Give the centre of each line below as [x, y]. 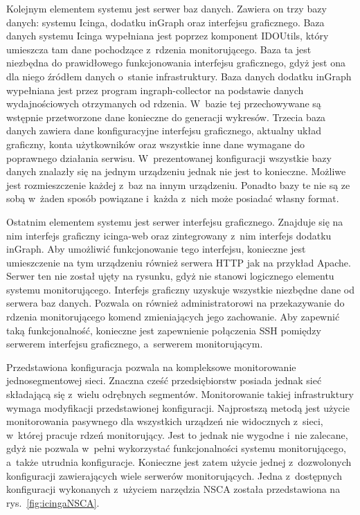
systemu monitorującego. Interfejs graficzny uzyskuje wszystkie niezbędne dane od [181, 289]
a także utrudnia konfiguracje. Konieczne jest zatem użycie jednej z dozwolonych [179, 462]
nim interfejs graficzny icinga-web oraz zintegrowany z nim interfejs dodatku [169, 235]
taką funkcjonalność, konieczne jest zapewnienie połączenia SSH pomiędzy [164, 330]
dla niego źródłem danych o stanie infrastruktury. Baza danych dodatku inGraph [179, 76]
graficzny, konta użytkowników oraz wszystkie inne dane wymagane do [156, 144]
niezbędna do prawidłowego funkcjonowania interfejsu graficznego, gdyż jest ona [176, 63]
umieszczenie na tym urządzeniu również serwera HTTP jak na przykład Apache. [179, 262]
